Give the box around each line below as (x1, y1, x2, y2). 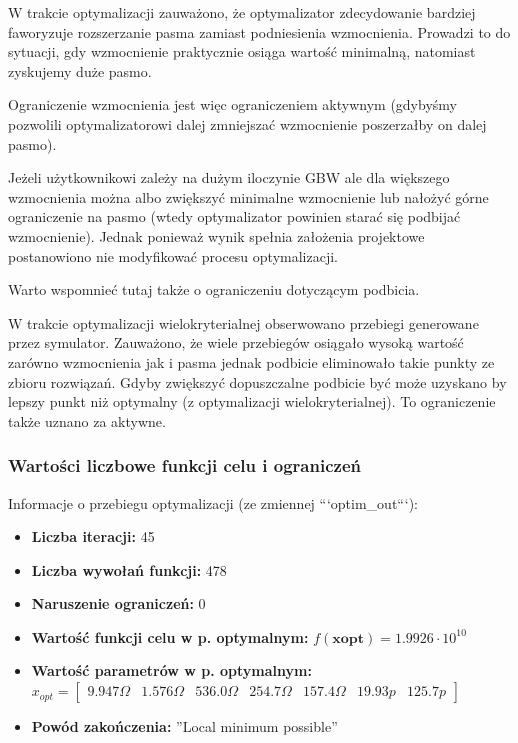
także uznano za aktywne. (8, 410, 166, 431)
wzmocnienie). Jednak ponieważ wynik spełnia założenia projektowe (8, 225, 425, 246)
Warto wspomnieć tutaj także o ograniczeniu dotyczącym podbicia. (8, 279, 420, 300)
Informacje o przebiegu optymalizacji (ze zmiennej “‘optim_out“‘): (8, 492, 418, 513)
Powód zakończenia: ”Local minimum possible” (31, 716, 338, 737)
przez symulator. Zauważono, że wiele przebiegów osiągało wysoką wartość (8, 332, 464, 353)
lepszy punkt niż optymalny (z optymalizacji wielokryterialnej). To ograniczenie (8, 391, 496, 412)
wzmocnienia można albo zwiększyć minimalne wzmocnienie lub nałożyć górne (8, 186, 489, 207)
